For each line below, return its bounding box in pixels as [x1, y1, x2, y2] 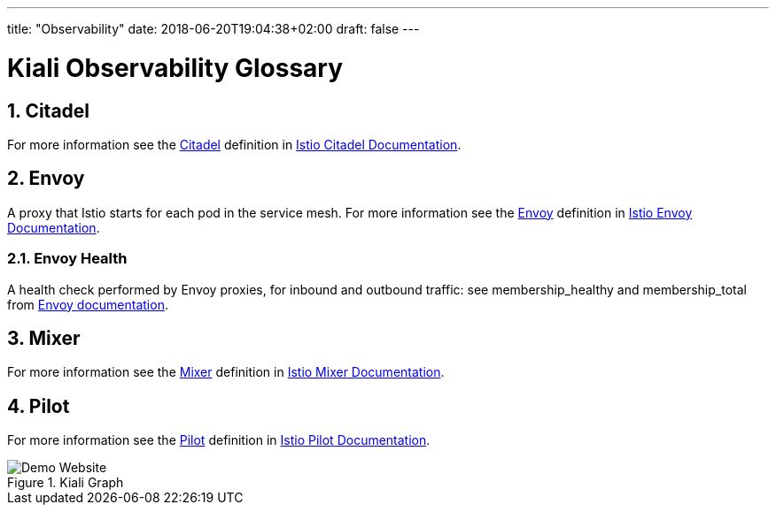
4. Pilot [7, 394, 70, 417]
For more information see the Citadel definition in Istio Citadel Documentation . [7, 136, 462, 152]
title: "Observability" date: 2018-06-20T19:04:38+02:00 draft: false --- [7, 21, 420, 36]
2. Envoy [7, 167, 85, 190]
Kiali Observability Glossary [7, 52, 344, 83]
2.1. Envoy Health [7, 249, 128, 268]
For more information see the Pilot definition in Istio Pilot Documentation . [7, 432, 431, 448]
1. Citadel [7, 99, 90, 122]
